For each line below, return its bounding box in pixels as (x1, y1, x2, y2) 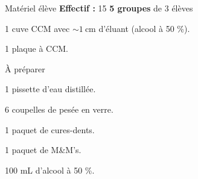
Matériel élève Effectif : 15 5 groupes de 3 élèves (5, 2, 193, 14)
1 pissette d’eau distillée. (5, 83, 96, 95)
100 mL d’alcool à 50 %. (5, 163, 95, 176)
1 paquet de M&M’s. (5, 143, 81, 156)
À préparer (5, 62, 45, 75)
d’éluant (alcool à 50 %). (98, 22, 190, 34)
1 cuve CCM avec (5, 22, 70, 34)
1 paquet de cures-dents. (5, 123, 95, 136)
